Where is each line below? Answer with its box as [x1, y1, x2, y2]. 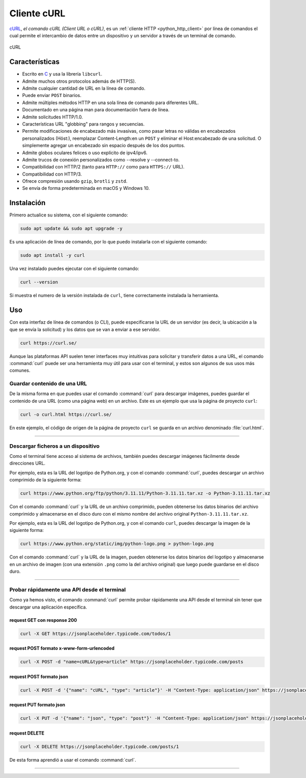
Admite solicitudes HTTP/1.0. [22, 114, 83, 120]
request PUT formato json [9, 702, 66, 708]
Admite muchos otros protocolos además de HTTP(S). [22, 78, 136, 84]
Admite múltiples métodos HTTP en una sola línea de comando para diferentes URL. [22, 100, 199, 106]
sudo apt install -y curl [20, 253, 85, 258]
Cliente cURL [9, 8, 66, 19]
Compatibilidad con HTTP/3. [22, 171, 82, 177]
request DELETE [9, 730, 44, 736]
